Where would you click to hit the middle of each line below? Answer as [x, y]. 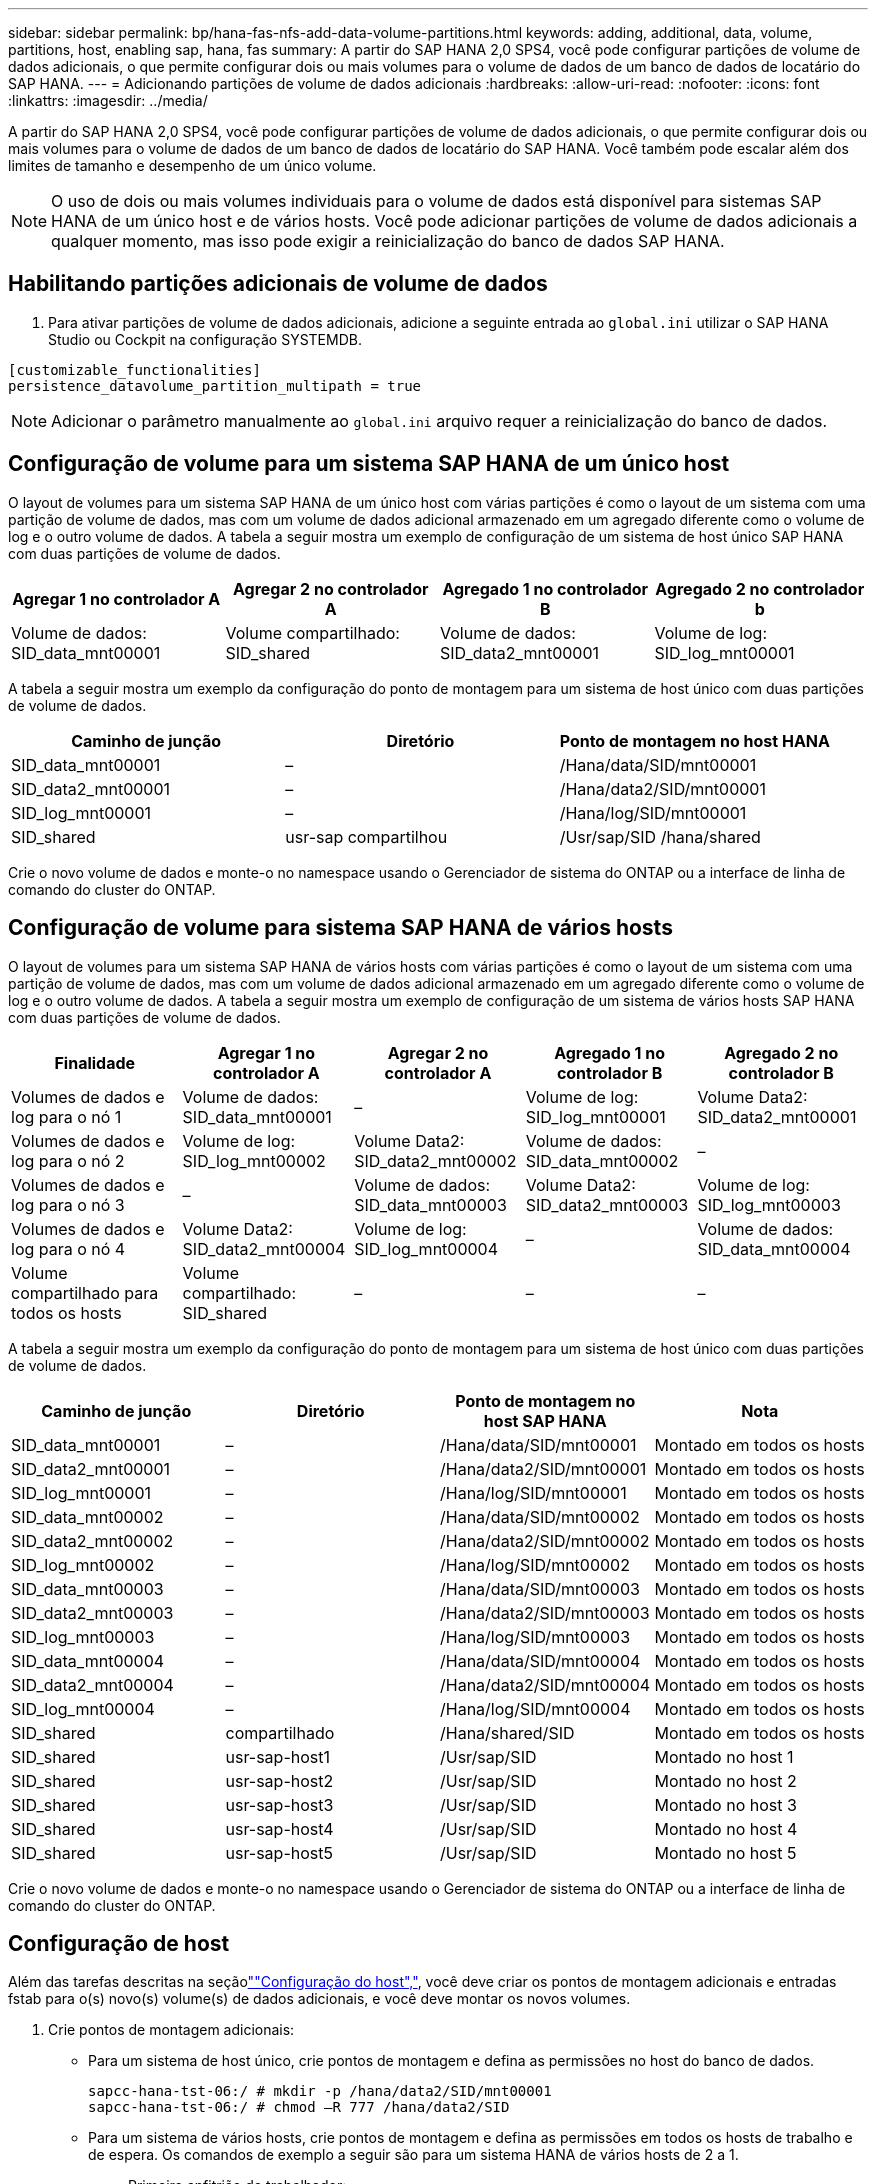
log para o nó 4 [68, 1248]
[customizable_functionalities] [134, 369]
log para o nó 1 [66, 1116]
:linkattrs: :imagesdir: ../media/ [108, 100]
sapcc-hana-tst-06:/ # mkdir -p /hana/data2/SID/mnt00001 [320, 2091]
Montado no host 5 [725, 1852]
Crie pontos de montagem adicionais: [171, 2030]
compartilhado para [85, 1292]
